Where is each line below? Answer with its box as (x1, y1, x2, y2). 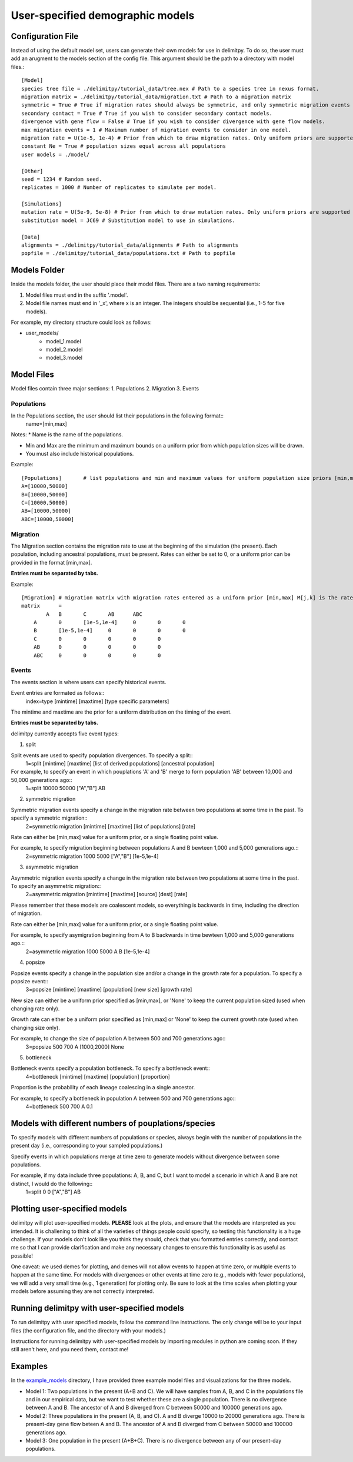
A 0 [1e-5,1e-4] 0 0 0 (33, 619, 186, 626)
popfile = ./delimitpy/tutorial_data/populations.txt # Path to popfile (21, 250, 235, 257)
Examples (11, 1361, 48, 1371)
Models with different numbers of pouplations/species (11, 1118, 216, 1128)
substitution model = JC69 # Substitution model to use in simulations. (21, 217, 235, 224)
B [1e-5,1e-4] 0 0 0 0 (33, 627, 186, 634)
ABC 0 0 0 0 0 (33, 652, 161, 659)
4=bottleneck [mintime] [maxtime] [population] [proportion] (25, 1073, 170, 1080)
